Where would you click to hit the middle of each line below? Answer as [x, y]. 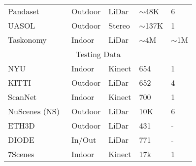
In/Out [84, 140]
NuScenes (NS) [34, 111]
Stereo [119, 25]
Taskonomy [27, 40]
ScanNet [22, 97]
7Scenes [21, 154]
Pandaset [24, 11]
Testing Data [98, 54]
